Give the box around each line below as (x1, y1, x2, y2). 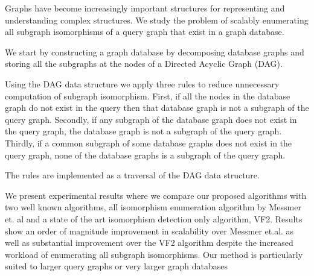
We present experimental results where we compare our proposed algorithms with (5, 189, 307, 201)
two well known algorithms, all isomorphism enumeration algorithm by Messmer (5, 201, 301, 213)
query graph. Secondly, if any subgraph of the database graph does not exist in (5, 113, 297, 125)
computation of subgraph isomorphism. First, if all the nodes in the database (5, 89, 290, 102)
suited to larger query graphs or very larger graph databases (5, 260, 228, 272)
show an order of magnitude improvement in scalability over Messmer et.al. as (5, 224, 294, 237)
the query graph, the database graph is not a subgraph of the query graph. (5, 125, 282, 137)
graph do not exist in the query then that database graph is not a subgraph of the (5, 101, 309, 114)
